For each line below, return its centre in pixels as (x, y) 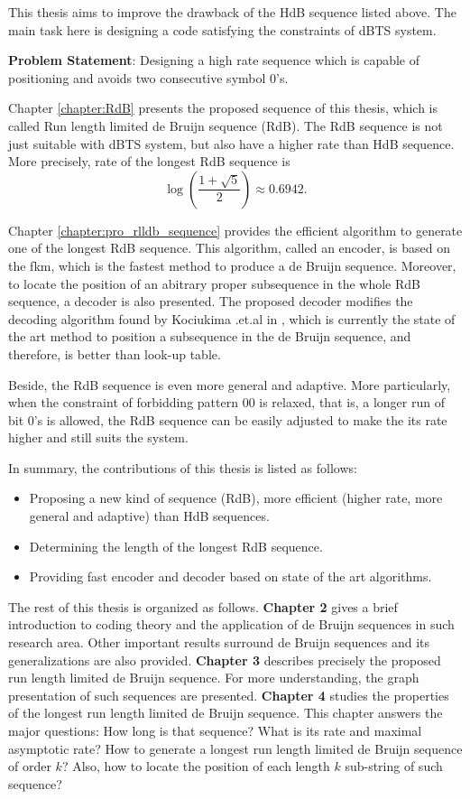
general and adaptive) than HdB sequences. (149, 516)
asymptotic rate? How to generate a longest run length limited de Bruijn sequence (235, 748)
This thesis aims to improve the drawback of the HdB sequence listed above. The (232, 12)
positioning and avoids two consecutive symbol (137, 77)
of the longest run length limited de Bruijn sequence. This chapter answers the (226, 713)
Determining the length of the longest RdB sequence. (176, 546)
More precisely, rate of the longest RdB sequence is (149, 161)
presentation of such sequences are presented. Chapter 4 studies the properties (229, 695)
